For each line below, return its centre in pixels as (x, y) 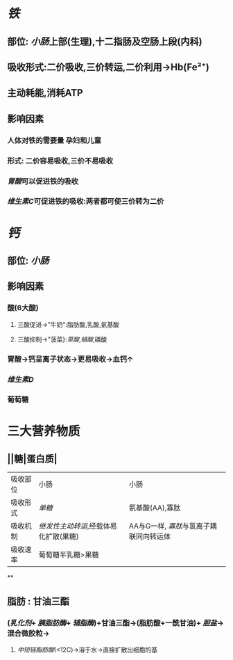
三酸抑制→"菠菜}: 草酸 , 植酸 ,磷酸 (62, 339)
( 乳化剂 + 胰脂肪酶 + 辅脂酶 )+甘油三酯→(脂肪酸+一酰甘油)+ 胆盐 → (115, 622)
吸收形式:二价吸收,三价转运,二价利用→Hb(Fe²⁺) (108, 67)
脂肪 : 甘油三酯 (38, 601)
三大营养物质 (44, 431)
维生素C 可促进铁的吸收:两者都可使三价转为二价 (86, 202)
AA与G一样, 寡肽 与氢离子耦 (173, 526)
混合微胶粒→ (28, 633)
